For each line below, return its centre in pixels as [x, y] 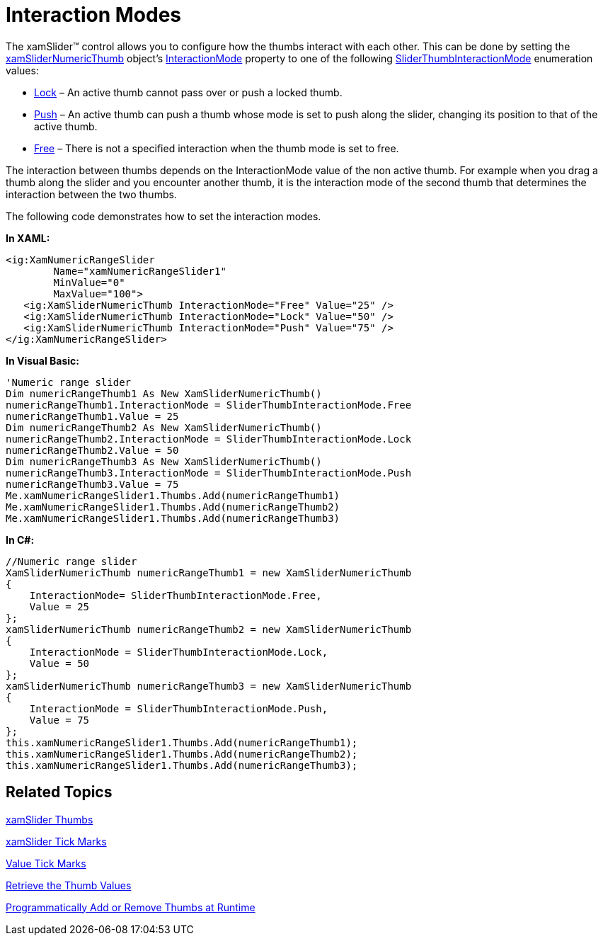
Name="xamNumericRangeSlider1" [140, 271]
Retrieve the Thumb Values [69, 885]
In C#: [20, 540]
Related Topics [59, 792]
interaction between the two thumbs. [91, 194]
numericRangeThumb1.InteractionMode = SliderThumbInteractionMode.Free [209, 405]
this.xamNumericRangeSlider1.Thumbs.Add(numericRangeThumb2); [182, 754]
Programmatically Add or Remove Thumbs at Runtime [131, 907]
